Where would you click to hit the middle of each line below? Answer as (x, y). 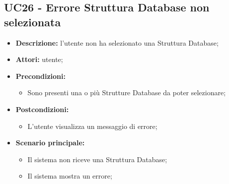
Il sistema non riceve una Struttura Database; (97, 159)
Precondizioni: (40, 76)
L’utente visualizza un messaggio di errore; (92, 126)
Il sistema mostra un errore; (70, 176)
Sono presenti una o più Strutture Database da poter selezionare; (127, 92)
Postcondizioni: (42, 109)
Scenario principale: (50, 143)
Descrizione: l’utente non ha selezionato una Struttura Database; (117, 42)
